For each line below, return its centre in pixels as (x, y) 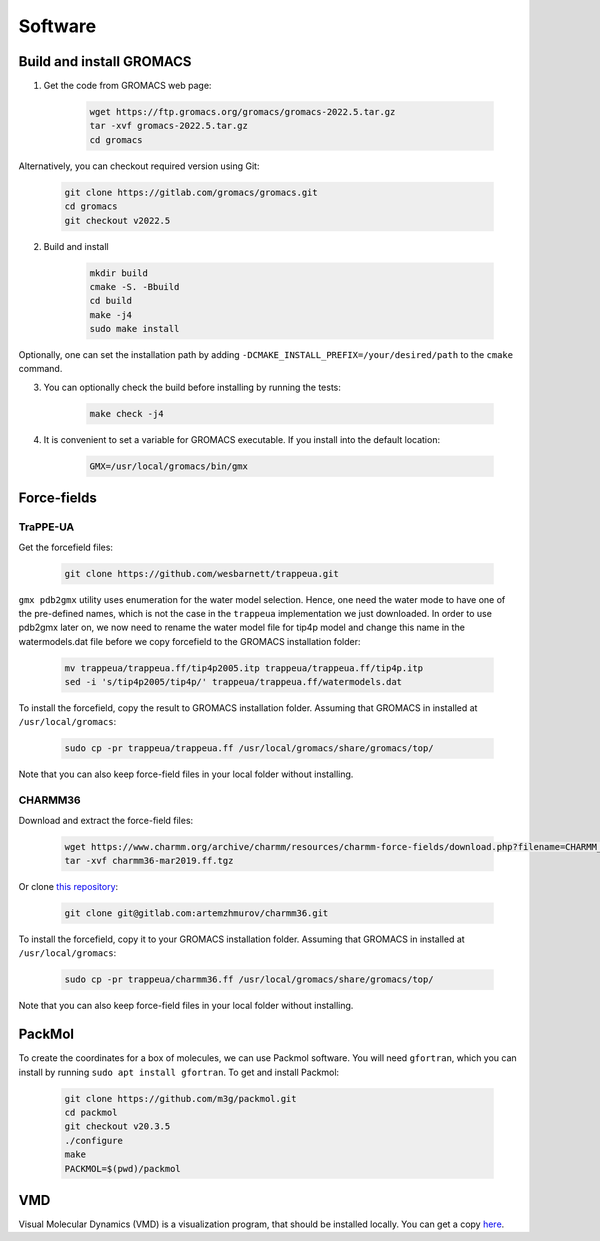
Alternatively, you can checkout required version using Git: (139, 166)
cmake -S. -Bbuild (134, 286)
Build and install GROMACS (105, 61)
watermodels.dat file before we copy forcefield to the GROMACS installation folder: (189, 641)
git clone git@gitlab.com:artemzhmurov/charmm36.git (196, 913)
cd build (111, 301)
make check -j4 (126, 413)
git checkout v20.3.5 (117, 1126)
